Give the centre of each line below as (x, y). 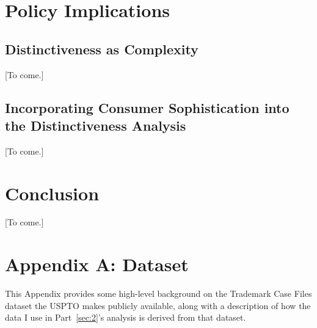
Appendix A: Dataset (97, 264)
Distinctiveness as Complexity (102, 49)
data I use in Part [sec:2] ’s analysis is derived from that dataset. (126, 317)
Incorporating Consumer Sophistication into (147, 107)
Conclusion (52, 193)
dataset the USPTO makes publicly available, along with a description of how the (158, 305)
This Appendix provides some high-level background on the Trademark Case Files (158, 293)
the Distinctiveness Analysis (96, 125)
